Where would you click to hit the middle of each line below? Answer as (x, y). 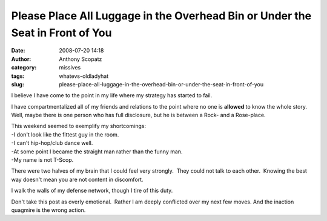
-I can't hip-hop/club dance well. (52, 143)
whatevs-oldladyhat (84, 76)
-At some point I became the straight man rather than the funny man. (97, 152)
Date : (18, 51)
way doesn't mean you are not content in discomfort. (77, 179)
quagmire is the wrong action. (48, 210)
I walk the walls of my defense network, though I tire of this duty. (92, 191)
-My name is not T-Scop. (42, 160)
